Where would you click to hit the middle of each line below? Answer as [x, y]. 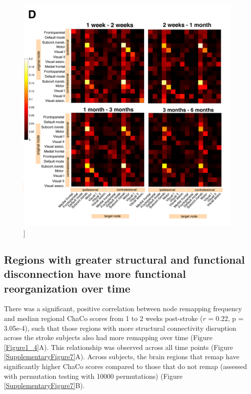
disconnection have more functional [95, 274]
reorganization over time [67, 288]
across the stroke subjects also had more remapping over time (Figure [108, 337]
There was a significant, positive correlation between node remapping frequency [123, 308]
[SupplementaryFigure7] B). [44, 385]
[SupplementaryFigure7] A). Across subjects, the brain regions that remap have [122, 357]
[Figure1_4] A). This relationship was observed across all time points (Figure [118, 347]
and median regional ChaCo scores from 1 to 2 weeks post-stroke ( [104, 318]
